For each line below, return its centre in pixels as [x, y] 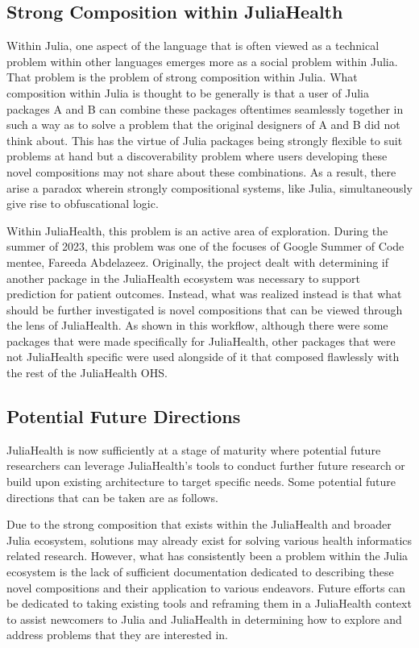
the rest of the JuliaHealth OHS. [87, 373]
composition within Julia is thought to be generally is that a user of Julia [188, 92]
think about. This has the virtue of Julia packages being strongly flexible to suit [205, 140]
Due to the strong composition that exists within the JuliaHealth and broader [199, 524]
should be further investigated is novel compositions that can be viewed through [205, 309]
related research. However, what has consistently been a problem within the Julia [207, 556]
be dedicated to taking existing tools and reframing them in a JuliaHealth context [209, 603]
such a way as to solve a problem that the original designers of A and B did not [203, 125]
